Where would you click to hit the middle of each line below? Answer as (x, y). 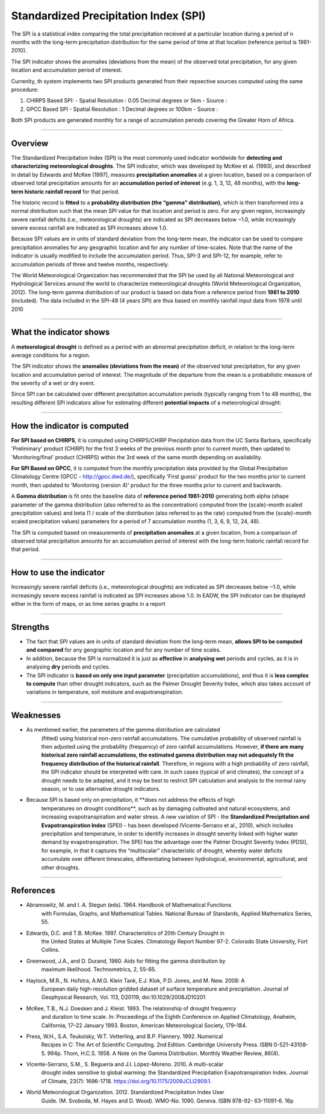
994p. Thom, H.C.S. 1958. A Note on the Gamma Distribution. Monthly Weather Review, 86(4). (163, 1053)
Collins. (51, 950)
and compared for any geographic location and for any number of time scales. (124, 650)
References (33, 891)
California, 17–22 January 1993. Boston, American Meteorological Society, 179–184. (144, 1025)
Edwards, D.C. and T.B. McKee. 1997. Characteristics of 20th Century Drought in (125, 933)
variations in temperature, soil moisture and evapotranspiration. (105, 692)
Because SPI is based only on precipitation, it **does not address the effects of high (130, 800)
